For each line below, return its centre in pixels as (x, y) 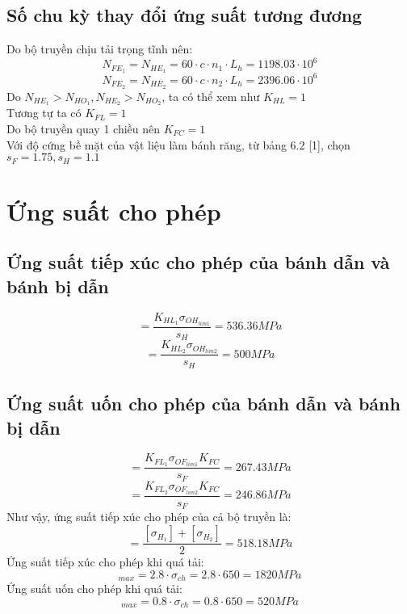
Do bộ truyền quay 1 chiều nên (84, 128)
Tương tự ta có (44, 113)
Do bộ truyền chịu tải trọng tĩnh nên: (100, 49)
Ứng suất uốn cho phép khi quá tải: (94, 589)
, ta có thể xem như (211, 96)
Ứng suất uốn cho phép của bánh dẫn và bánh (203, 404)
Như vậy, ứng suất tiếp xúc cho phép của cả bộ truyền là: (149, 517)
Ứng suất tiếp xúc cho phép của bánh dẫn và (198, 262)
